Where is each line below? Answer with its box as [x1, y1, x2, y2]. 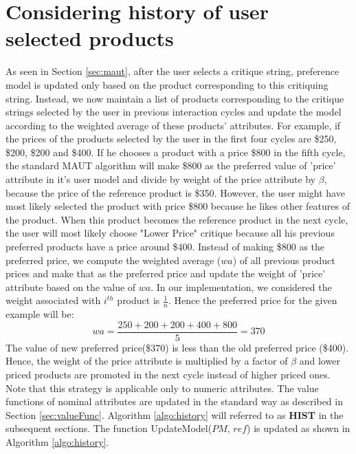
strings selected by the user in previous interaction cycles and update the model [5, 105, 342, 119]
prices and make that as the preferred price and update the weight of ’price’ [5, 266, 326, 281]
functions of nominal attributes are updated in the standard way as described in [5, 394, 343, 409]
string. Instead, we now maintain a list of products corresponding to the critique [5, 91, 344, 105]
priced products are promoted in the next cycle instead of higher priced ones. [5, 367, 331, 382]
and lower [299, 354, 340, 368]
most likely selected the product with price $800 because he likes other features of [5, 199, 350, 213]
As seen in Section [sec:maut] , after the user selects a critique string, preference [5, 64, 340, 78]
